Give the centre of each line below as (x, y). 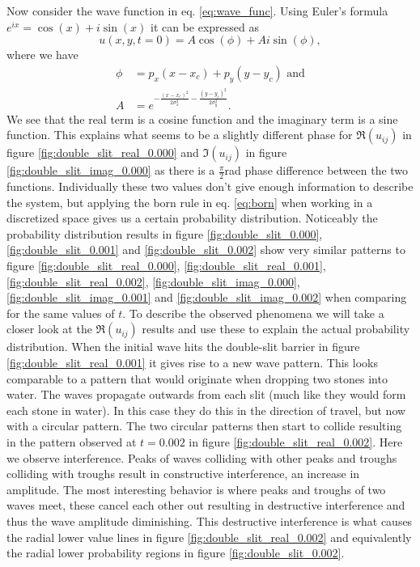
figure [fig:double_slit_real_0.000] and (103, 152)
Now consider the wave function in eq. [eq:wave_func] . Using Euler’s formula (197, 11)
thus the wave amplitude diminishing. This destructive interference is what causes (210, 520)
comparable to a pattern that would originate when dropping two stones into (197, 378)
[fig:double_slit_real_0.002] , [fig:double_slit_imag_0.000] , (153, 281)
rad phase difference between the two (316, 170)
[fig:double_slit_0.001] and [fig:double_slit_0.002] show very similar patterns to (206, 250)
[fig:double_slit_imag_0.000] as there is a (111, 170)
